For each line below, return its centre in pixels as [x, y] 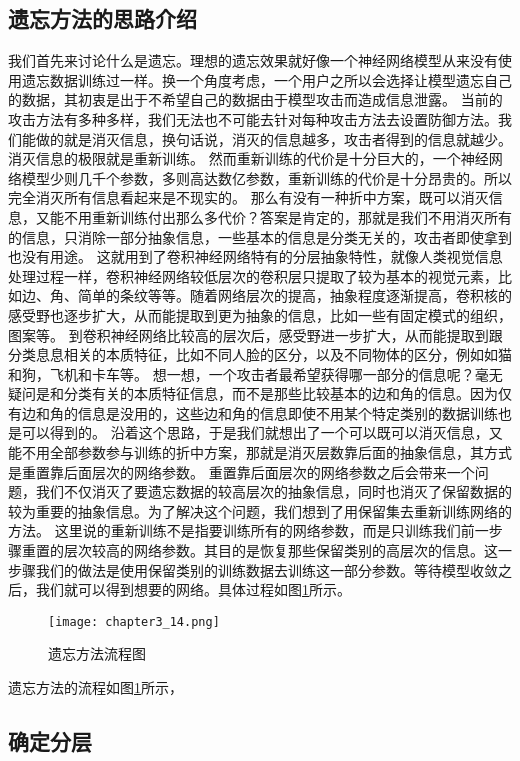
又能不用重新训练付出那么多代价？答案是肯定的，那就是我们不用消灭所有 [273, 216]
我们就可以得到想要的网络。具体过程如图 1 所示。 [193, 589]
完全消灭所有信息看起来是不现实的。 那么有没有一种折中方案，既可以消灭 [248, 197]
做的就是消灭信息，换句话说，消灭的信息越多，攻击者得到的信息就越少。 [273, 138]
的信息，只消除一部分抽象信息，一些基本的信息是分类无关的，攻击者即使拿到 [260, 236]
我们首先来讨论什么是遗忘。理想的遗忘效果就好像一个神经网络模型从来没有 [253, 60]
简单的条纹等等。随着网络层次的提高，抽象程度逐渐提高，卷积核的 [294, 295]
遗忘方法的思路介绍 [102, 18]
